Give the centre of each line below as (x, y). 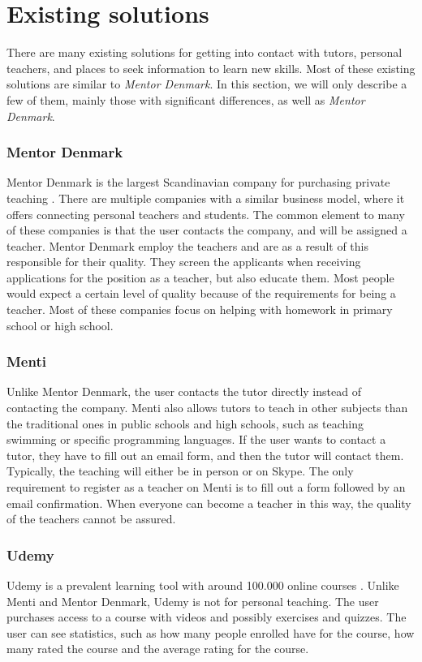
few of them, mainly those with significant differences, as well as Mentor (186, 99)
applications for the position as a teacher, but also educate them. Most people (200, 277)
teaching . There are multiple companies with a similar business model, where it (206, 198)
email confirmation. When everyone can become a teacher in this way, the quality (209, 503)
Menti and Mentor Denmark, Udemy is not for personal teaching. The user (193, 601)
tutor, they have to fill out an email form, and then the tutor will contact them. (205, 455)
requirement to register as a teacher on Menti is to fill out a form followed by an (206, 487)
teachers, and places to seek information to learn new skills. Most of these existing (211, 68)
